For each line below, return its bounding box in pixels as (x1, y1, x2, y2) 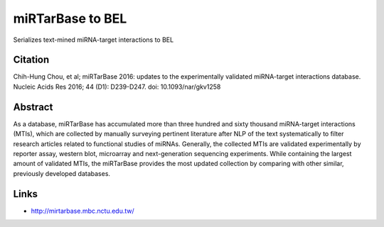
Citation (13, 54, 50, 66)
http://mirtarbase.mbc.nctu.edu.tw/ (31, 206, 134, 215)
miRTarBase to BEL (13, 11, 127, 26)
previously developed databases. (13, 169, 110, 177)
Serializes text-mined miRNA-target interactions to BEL (13, 35, 174, 44)
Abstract (13, 101, 53, 113)
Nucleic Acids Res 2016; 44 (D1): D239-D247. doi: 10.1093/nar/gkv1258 (13, 82, 221, 91)
